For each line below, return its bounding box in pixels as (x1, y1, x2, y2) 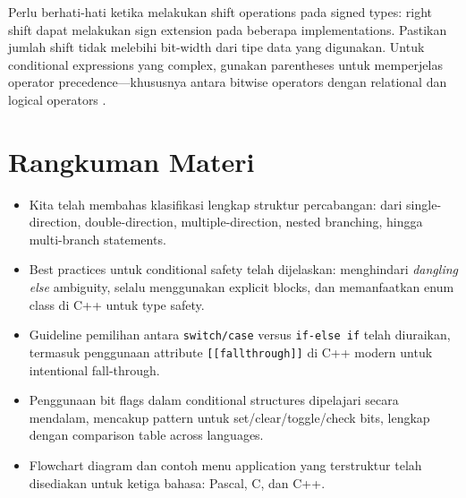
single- (406, 194, 442, 213)
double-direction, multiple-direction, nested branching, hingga (85, 212, 423, 231)
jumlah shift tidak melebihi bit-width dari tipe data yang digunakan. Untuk (8, 38, 425, 56)
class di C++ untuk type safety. (29, 295, 205, 313)
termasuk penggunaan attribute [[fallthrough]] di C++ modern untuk (29, 342, 433, 361)
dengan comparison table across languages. (29, 425, 264, 444)
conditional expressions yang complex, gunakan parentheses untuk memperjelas (8, 55, 443, 73)
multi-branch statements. (29, 229, 166, 248)
